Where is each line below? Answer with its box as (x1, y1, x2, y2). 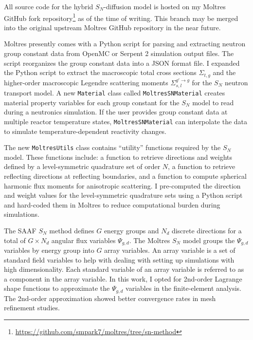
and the (213, 67, 236, 77)
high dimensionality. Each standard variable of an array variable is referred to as (4, 264, 244, 274)
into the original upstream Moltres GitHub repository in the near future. (4, 22, 221, 32)
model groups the (182, 235, 235, 245)
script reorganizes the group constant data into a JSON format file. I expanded (4, 57, 240, 68)
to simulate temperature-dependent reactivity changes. (4, 126, 166, 136)
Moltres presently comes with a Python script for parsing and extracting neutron (4, 38, 246, 49)
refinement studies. (4, 302, 60, 313)
